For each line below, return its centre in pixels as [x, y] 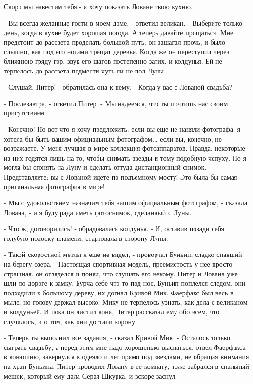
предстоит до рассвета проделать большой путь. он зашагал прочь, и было [115, 42]
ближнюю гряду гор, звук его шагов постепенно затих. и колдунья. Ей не [113, 61]
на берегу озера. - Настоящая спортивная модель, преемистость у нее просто [118, 264]
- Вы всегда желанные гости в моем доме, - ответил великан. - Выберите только [123, 23]
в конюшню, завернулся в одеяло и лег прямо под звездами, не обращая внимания [126, 357]
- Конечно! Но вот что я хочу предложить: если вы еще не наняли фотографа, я [122, 129]
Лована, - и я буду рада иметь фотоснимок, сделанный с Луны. [98, 212]
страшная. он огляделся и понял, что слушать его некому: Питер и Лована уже [121, 273]
